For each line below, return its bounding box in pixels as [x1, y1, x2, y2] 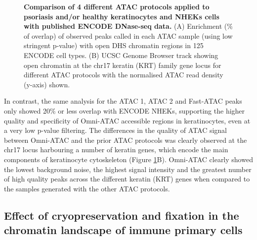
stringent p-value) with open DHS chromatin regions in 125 [24, 40, 204, 51]
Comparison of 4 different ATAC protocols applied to [24, 1, 210, 11]
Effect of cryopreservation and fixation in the [4, 207, 239, 223]
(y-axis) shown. [24, 79, 70, 89]
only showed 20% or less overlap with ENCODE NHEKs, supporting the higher [4, 105, 245, 116]
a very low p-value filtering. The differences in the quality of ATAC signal [4, 125, 227, 135]
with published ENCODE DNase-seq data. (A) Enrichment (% [24, 21, 233, 31]
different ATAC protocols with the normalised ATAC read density [24, 69, 223, 80]
